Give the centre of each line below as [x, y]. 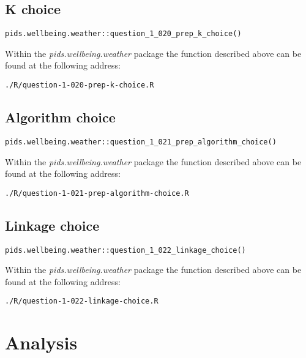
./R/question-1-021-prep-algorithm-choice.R [97, 193]
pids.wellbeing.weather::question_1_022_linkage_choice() [125, 250]
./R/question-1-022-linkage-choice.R [82, 301]
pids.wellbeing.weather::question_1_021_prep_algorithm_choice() [141, 142]
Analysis [41, 342]
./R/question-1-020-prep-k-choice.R [80, 85]
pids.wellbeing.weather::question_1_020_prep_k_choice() [123, 34]
